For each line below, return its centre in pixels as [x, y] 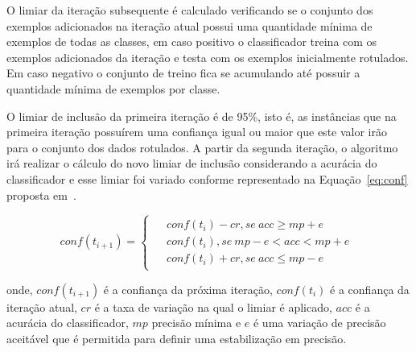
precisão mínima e [196, 323]
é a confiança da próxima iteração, [188, 289]
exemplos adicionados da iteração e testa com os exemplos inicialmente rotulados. [208, 57]
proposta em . [41, 195]
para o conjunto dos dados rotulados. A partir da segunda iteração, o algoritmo [202, 147]
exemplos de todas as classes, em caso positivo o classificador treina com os [192, 41]
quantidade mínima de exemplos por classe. [113, 88]
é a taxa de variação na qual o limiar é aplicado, [213, 306]
